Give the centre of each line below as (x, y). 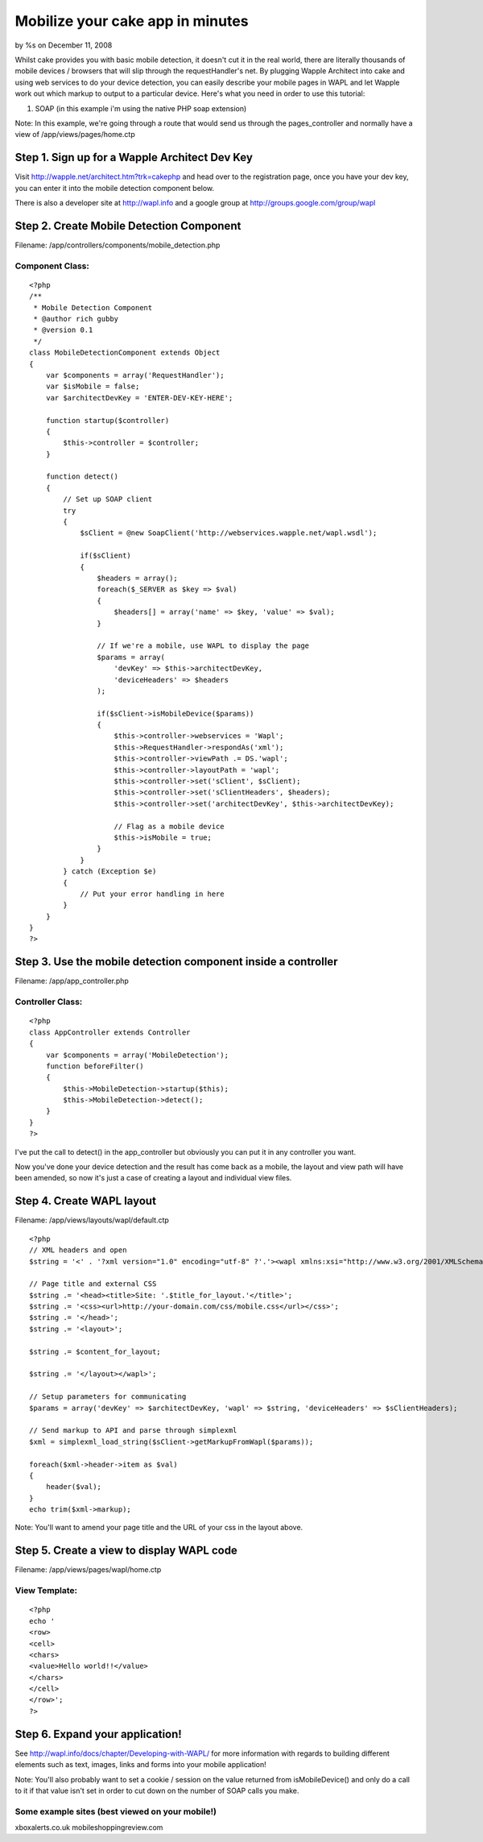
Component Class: (52, 266)
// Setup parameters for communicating (108, 1397)
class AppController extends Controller (110, 1032)
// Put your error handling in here (152, 894)
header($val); (74, 1487)
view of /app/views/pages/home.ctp (75, 135)
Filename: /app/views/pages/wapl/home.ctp (88, 1570)
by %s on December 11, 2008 (64, 45)
